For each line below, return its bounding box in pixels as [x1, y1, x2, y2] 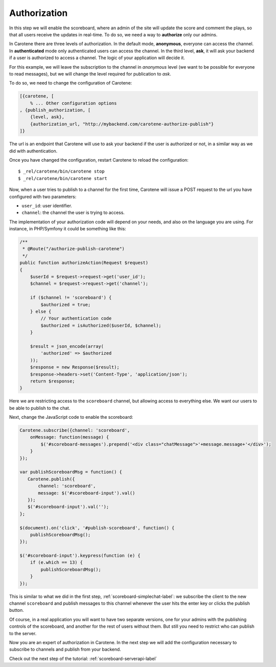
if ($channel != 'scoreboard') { [30, 295, 112, 300]
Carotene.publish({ [27, 476, 75, 482]
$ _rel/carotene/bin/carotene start [18, 176, 107, 181]
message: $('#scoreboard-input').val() [38, 490, 135, 496]
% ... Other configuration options [30, 100, 117, 106]
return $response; [30, 378, 75, 384]
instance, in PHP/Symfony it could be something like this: [9, 226, 126, 232]
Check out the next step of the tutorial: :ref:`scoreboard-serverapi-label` [9, 656, 157, 662]
